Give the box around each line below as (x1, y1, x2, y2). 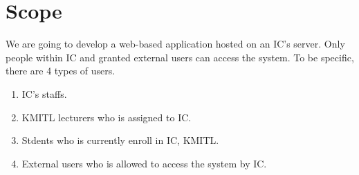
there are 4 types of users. (6, 63, 116, 78)
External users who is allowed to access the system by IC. (21, 156, 267, 170)
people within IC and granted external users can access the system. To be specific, (6, 50, 354, 64)
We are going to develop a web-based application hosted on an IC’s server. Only (6, 37, 345, 51)
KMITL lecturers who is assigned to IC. (21, 110, 192, 124)
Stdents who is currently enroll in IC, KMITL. (21, 133, 219, 147)
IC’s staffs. (21, 86, 67, 101)
